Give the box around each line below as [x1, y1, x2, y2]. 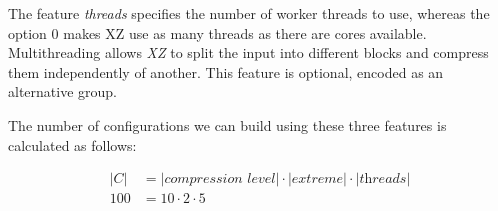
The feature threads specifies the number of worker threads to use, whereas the [8, 3, 490, 23]
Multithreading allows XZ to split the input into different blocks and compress [8, 42, 489, 63]
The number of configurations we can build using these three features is [8, 114, 447, 135]
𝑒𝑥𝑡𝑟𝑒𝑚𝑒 [291, 172, 344, 187]
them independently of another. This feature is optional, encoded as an [8, 61, 444, 82]
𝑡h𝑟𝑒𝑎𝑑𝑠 [359, 172, 407, 187]
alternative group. [8, 81, 117, 102]
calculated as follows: [8, 134, 137, 155]
